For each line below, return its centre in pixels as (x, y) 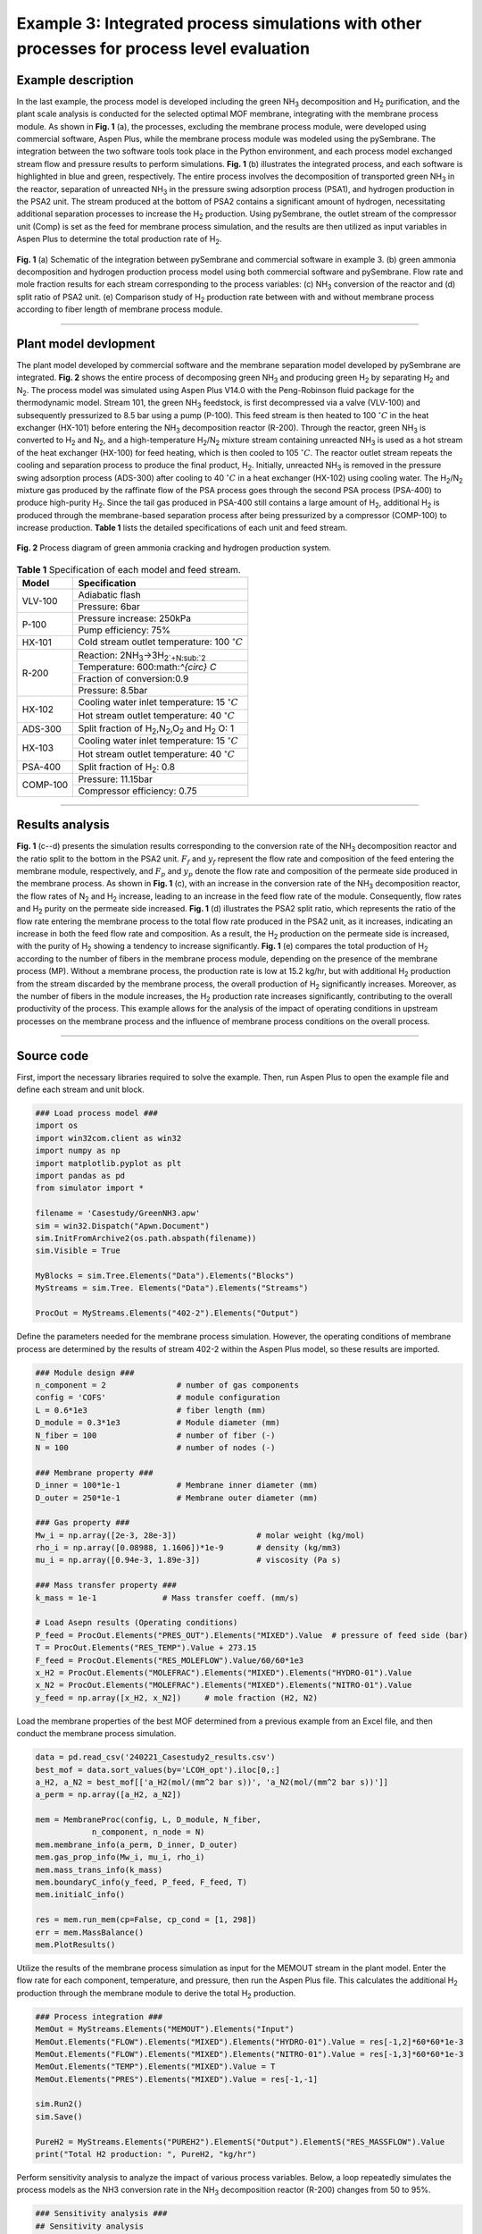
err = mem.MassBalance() (90, 1932)
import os (57, 1125)
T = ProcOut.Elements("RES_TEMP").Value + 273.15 (146, 1648)
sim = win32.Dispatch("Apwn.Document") (122, 1226)
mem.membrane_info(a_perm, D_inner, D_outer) (137, 1844)
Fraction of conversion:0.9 (133, 679)
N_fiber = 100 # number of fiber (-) (155, 1435)
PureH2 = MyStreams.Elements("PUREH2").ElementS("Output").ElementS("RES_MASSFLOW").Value (240, 2142)
